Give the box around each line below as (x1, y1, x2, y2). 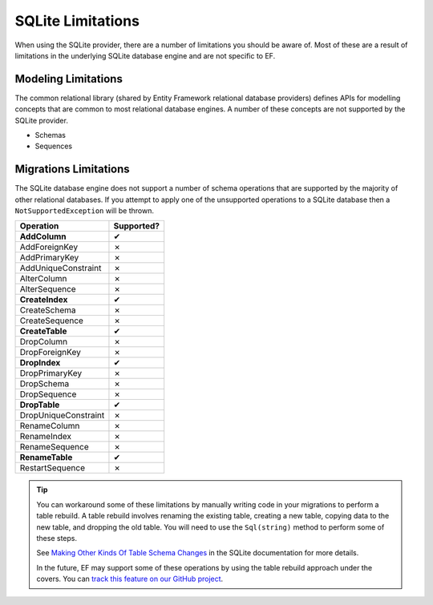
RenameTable (19, 452, 73, 463)
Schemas (34, 131, 66, 140)
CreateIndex (19, 294, 68, 305)
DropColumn (19, 337, 68, 348)
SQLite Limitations (14, 12, 140, 30)
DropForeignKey (19, 347, 82, 358)
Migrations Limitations (14, 163, 130, 176)
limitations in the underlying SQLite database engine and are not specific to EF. (14, 50, 276, 60)
